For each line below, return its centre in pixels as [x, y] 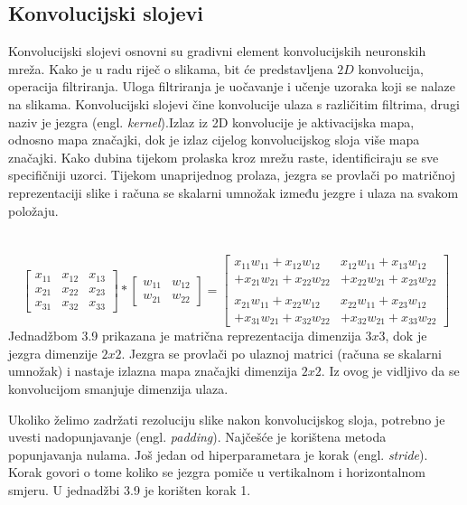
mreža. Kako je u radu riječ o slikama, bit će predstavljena [171, 68]
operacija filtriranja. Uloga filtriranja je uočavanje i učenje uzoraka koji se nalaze [232, 86]
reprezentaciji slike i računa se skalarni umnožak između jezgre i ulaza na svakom [233, 192]
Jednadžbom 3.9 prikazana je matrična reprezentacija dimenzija [185, 336]
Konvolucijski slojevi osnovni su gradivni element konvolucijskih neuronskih [217, 51]
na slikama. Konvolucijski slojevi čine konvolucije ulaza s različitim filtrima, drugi [234, 103]
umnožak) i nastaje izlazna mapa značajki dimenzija [153, 371]
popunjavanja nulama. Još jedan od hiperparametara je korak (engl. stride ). [218, 454]
